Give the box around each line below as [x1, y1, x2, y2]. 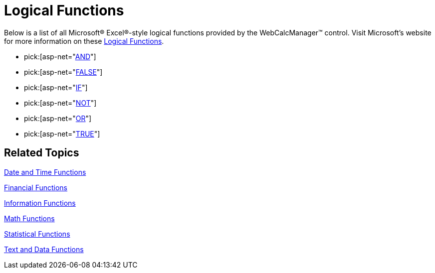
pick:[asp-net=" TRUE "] [24, 129, 100, 138]
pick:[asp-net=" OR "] [24, 114, 92, 123]
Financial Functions [4, 183, 68, 192]
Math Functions [4, 214, 55, 223]
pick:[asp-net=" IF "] [24, 83, 88, 92]
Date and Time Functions [4, 167, 86, 176]
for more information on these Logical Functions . [4, 36, 164, 45]
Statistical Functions [4, 229, 70, 238]
